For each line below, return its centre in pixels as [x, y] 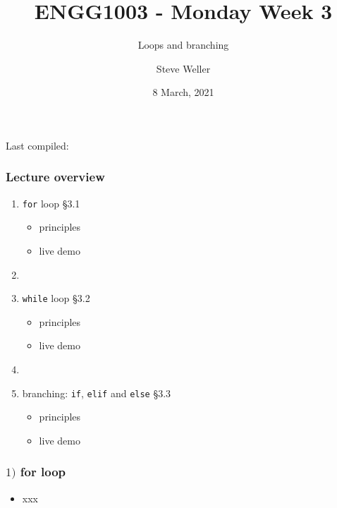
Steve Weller [183, 68]
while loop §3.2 [56, 298]
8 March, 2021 [183, 92]
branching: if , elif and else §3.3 [97, 393]
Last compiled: [37, 145]
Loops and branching [183, 45]
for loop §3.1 [51, 203]
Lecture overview [55, 177]
